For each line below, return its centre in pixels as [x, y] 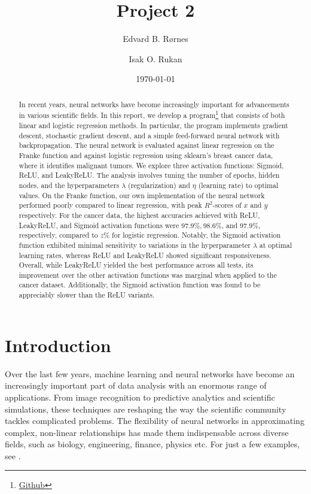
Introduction [58, 345]
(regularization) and [159, 185]
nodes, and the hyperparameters [69, 185]
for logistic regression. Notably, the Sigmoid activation [196, 235]
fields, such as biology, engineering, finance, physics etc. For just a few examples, [153, 444]
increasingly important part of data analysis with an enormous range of [136, 385]
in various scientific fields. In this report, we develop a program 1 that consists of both [152, 114]
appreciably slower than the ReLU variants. [87, 295]
